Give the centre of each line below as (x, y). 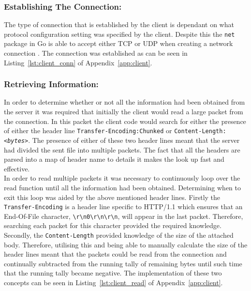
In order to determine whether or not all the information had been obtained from (125, 102)
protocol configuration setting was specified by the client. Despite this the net (119, 34)
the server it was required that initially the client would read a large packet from (124, 112)
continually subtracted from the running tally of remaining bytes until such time (123, 263)
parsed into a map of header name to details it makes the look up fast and (114, 159)
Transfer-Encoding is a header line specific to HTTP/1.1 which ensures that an (123, 207)
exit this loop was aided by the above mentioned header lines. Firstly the (112, 197)
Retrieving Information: (51, 84)
